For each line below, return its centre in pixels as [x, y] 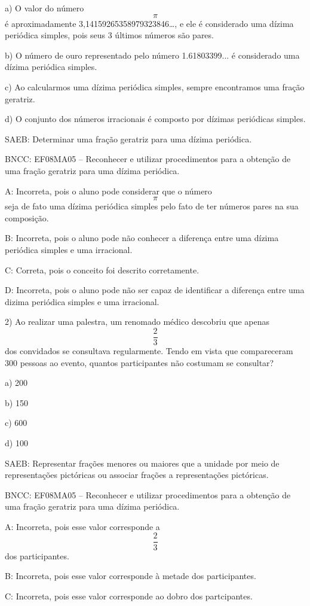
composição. [27, 217]
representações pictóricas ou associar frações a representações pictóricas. [137, 475]
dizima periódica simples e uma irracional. [82, 301]
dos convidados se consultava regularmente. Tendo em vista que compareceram [149, 350]
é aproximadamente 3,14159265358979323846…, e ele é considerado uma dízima [149, 23]
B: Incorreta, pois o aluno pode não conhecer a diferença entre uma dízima [142, 238]
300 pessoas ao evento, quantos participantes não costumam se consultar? [139, 362]
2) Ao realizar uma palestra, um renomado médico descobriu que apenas [137, 322]
